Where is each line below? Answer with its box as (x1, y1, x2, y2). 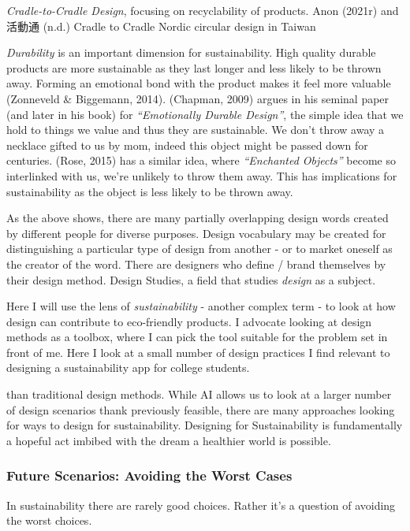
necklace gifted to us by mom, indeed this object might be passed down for (6, 136, 368, 153)
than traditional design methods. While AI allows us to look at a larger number (6, 386, 392, 403)
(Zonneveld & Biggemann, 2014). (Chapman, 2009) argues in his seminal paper (6, 90, 389, 106)
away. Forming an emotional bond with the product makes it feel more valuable (6, 75, 391, 91)
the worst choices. (6, 512, 92, 529)
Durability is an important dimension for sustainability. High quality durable (6, 44, 376, 61)
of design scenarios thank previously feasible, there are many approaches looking (6, 401, 395, 418)
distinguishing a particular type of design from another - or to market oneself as (6, 240, 393, 257)
